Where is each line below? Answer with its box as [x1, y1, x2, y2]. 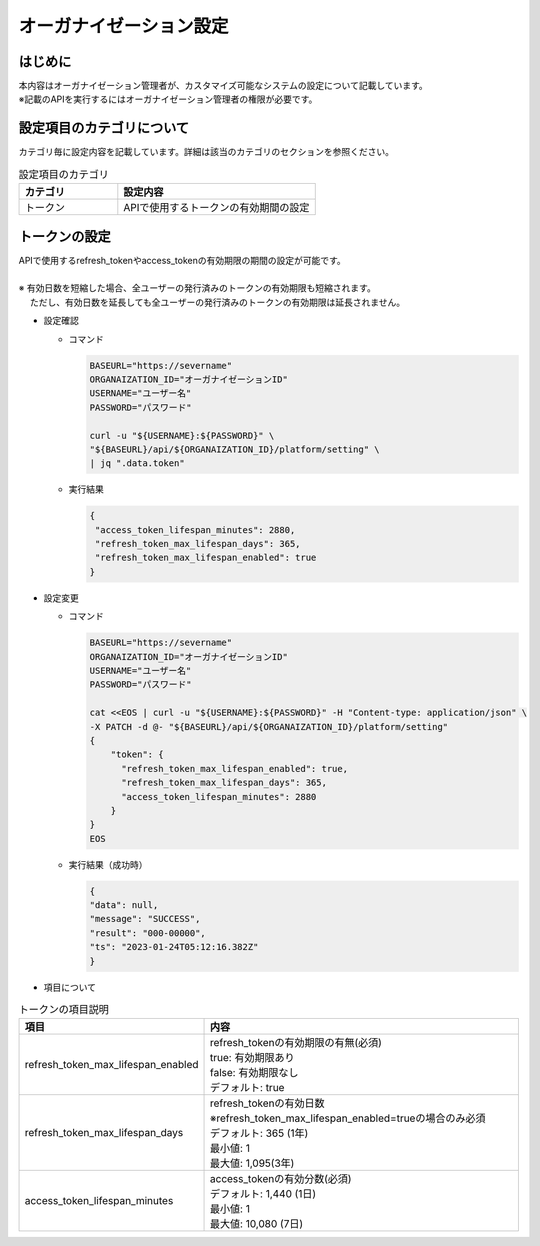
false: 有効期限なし [210, 1066, 299, 1080]
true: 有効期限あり [210, 1051, 295, 1065]
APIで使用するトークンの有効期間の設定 [123, 201, 310, 215]
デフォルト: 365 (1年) [210, 1126, 309, 1140]
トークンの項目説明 [18, 1003, 110, 1017]
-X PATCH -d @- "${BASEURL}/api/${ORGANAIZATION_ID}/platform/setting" [89, 721, 449, 732]
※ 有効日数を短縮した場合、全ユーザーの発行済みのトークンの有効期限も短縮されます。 [18, 282, 377, 294]
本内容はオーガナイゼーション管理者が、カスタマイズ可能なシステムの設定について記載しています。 [18, 80, 429, 92]
